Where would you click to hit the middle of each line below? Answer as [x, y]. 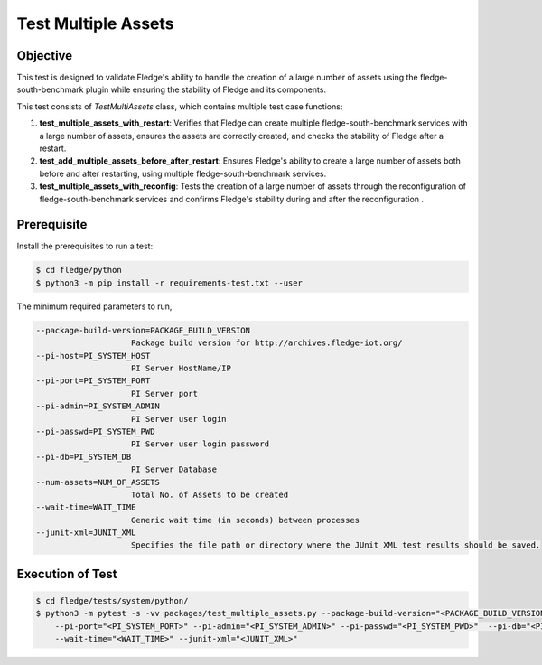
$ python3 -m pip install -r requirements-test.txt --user [169, 283]
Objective [45, 56]
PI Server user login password [201, 444]
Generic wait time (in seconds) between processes [246, 520]
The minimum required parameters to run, [94, 306]
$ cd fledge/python [79, 270]
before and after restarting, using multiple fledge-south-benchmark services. [183, 173]
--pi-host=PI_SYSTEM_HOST [93, 356]
